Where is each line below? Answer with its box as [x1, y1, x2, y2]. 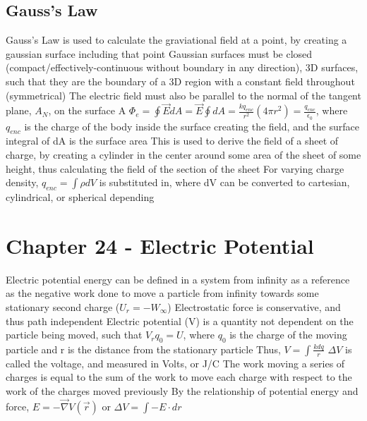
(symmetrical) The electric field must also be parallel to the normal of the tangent [6, 87, 361, 102]
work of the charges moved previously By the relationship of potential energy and [6, 384, 359, 398]
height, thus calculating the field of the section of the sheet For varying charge [6, 161, 344, 176]
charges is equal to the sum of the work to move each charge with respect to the [6, 370, 352, 384]
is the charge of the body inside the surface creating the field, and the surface [24, 118, 359, 133]
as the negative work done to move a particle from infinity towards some [6, 286, 319, 300]
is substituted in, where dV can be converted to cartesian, [99, 175, 350, 190]
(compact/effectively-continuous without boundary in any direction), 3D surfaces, [6, 60, 359, 75]
